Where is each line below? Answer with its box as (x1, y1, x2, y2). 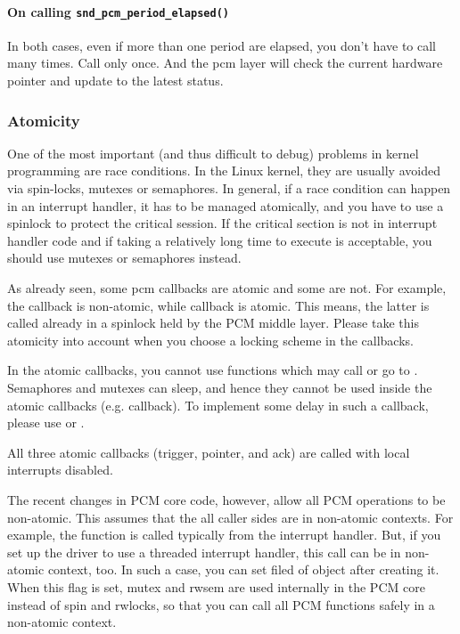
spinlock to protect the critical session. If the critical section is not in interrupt (7, 214, 438, 232)
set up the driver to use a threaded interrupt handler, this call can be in (7, 542, 401, 561)
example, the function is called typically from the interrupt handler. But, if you (7, 525, 441, 544)
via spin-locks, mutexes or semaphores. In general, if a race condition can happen (7, 179, 451, 198)
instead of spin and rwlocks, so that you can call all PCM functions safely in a (7, 595, 435, 614)
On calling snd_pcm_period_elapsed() (7, 2, 229, 20)
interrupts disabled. (7, 460, 113, 479)
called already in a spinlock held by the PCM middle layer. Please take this (7, 313, 419, 332)
